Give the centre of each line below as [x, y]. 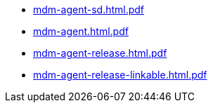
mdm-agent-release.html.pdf [100, 53]
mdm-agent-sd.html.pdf [89, 9]
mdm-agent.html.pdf [81, 31]
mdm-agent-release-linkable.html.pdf [120, 75]
